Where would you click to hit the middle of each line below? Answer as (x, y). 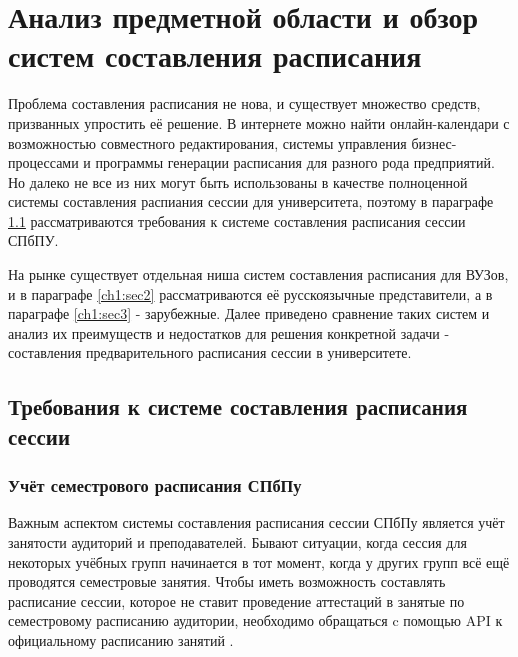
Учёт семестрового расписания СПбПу (155, 485)
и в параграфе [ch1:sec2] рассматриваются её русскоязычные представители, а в (250, 293)
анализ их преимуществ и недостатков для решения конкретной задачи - (229, 332)
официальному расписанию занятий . (121, 639)
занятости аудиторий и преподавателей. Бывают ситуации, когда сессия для (237, 542)
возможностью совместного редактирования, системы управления (207, 142)
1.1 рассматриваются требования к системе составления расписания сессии (237, 220)
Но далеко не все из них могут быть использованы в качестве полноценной (238, 181)
